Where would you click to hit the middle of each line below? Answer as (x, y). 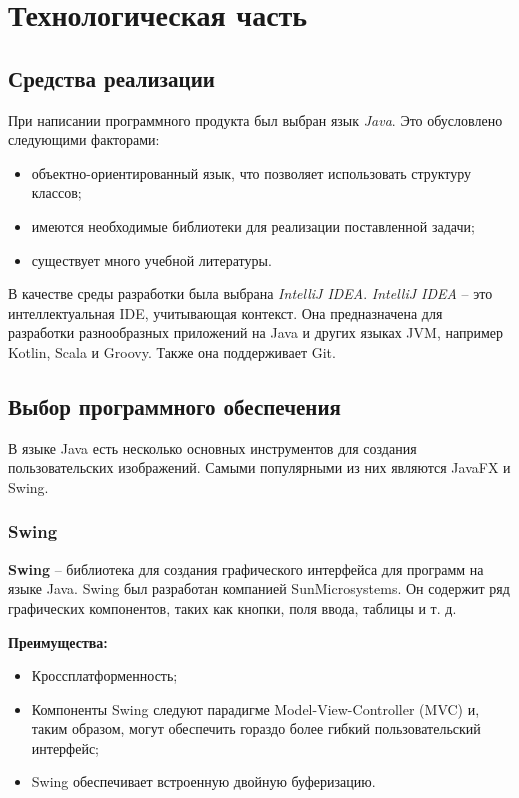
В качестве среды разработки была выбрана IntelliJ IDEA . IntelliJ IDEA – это (250, 293)
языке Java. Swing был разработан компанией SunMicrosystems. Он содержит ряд (259, 588)
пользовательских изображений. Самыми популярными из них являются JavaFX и (259, 467)
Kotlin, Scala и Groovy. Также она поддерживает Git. (172, 351)
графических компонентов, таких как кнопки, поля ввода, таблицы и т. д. (232, 607)
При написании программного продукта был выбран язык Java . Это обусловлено (255, 119)
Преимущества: (58, 641)
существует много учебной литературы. (151, 259)
